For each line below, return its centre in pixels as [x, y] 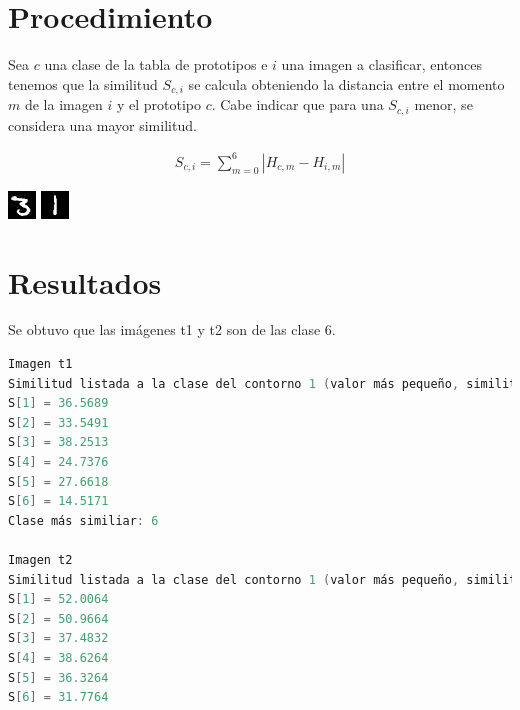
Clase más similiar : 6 [83, 520]
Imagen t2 [40, 560]
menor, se [443, 104]
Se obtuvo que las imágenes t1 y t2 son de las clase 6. [172, 329]
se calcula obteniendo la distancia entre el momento [346, 83]
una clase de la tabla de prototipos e [156, 64]
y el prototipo [158, 104]
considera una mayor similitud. [102, 124]
